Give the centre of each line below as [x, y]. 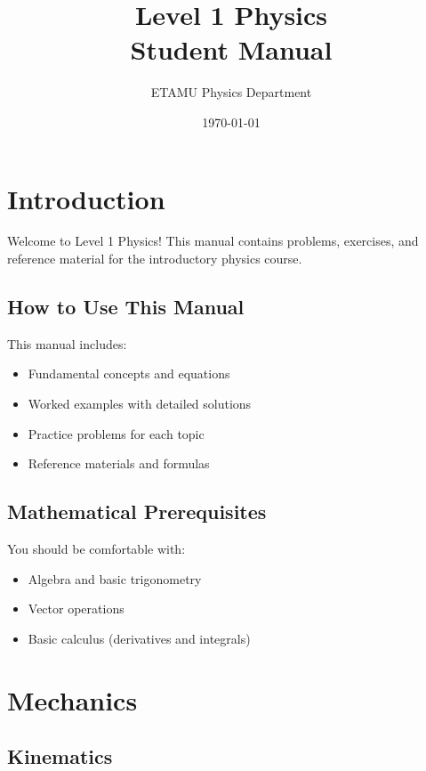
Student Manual [231, 49]
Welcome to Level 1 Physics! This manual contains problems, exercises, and [213, 241]
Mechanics [72, 699]
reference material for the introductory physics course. [155, 259]
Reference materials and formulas [119, 463]
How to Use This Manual [126, 307]
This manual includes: [67, 343]
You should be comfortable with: [96, 548]
